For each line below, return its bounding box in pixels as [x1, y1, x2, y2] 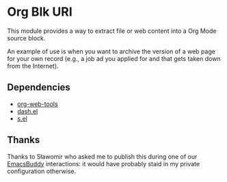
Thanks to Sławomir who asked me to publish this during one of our [7, 152, 198, 161]
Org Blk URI [7, 4, 73, 20]
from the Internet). [7, 62, 59, 70]
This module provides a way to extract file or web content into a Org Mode [7, 27, 217, 35]
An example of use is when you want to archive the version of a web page [7, 47, 215, 55]
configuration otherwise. [7, 167, 77, 175]
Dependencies [7, 81, 70, 93]
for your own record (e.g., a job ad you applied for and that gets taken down [7, 54, 221, 62]
